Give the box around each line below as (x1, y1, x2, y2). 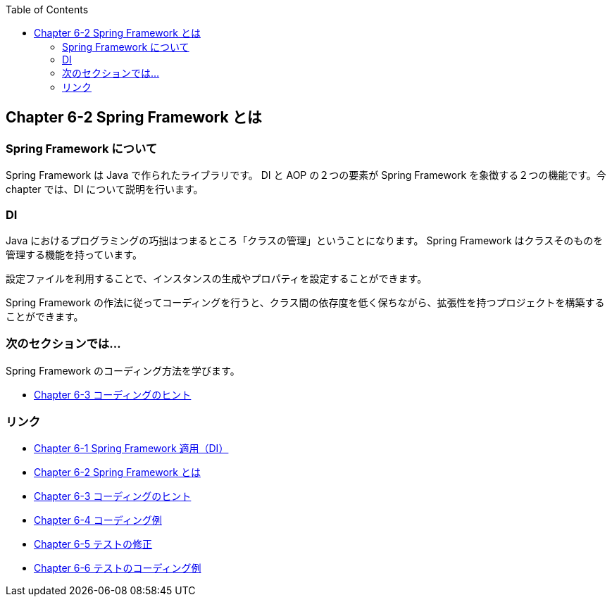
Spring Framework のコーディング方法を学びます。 (6, 364, 240, 377)
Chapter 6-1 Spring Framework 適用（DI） (34, 442, 229, 455)
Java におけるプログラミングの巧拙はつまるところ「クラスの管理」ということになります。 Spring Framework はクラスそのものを (6, 234, 604, 246)
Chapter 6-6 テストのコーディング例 (34, 562, 201, 575)
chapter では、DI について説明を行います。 (6, 183, 204, 196)
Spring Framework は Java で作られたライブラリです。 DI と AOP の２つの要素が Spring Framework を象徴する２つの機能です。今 (6, 169, 606, 182)
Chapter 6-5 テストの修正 (34, 538, 153, 551)
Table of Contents (6, 4, 89, 15)
